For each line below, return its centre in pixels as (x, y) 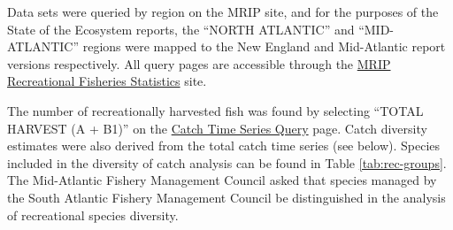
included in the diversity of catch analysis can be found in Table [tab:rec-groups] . (227, 162)
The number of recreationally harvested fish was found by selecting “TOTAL (215, 110)
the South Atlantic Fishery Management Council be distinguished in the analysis (226, 197)
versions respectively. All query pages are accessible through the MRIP (199, 63)
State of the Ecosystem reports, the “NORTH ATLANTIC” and (181, 29)
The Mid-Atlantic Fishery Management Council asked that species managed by (222, 180)
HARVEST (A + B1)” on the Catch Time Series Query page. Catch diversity (217, 128)
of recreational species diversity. (93, 215)
